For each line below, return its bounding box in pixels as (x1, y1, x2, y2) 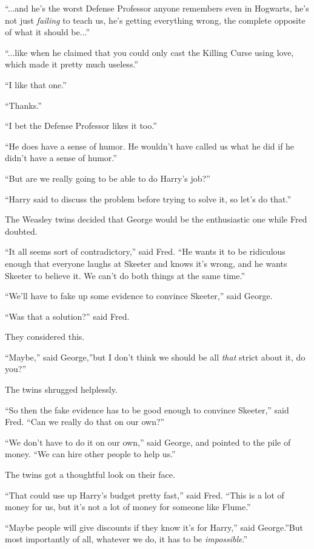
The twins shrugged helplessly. (5, 383, 118, 396)
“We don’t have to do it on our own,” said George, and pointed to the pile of (5, 435, 291, 448)
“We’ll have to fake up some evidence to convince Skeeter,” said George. (5, 289, 273, 302)
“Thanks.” (5, 98, 42, 111)
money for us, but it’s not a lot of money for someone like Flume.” (5, 500, 251, 513)
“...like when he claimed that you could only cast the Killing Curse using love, (5, 46, 294, 58)
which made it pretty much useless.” (5, 58, 138, 71)
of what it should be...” (5, 26, 90, 38)
